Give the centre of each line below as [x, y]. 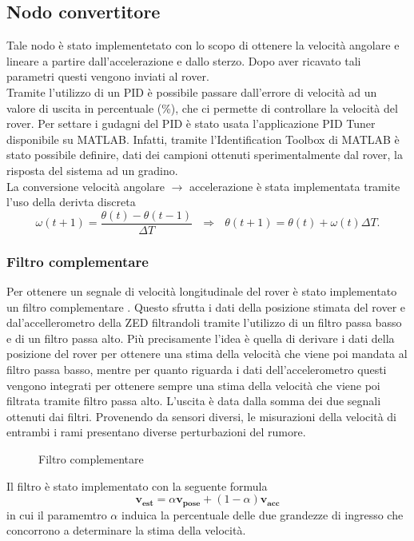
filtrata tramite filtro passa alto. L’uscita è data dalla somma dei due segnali [194, 401]
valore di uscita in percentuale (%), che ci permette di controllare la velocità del [202, 107]
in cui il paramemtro [57, 514]
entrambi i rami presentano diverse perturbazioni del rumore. [156, 432]
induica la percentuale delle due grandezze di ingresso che [262, 514]
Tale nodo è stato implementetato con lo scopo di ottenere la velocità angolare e [203, 45]
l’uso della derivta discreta [71, 202]
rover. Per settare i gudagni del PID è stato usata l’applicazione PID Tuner [191, 123]
